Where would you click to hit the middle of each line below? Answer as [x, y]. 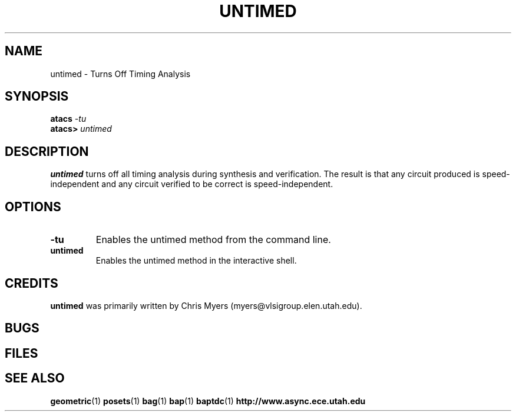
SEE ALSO [35, 378]
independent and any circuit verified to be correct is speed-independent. [192, 184]
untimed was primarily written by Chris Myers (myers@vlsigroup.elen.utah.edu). [206, 305]
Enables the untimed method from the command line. [213, 240]
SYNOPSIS [37, 96]
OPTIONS [33, 207]
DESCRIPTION [47, 151]
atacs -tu [68, 119]
